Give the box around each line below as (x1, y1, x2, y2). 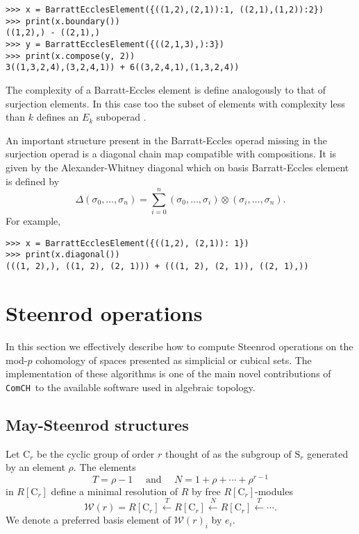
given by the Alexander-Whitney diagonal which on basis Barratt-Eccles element (6, 160, 349, 174)
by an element (6, 460, 65, 474)
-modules (255, 483, 293, 498)
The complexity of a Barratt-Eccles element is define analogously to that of (6, 82, 326, 96)
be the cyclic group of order (37, 446, 155, 460)
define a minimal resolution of (51, 483, 178, 498)
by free (192, 483, 221, 498)
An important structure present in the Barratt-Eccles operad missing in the (6, 132, 328, 147)
